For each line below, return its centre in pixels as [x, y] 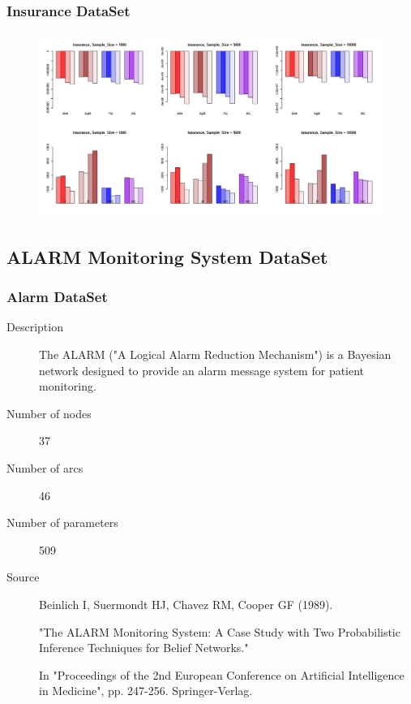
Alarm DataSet [57, 297]
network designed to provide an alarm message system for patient [202, 370]
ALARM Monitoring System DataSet [167, 256]
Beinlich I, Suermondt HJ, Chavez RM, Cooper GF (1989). [186, 604]
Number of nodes [49, 413]
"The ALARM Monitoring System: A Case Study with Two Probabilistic [220, 631]
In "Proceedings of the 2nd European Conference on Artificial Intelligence [222, 674]
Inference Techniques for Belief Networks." [144, 648]
